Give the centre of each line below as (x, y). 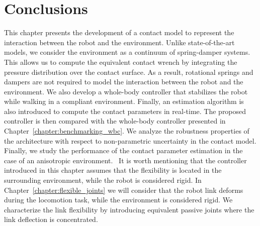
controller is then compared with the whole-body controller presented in (115, 121)
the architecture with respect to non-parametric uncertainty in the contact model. (130, 140)
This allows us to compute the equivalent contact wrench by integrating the (121, 62)
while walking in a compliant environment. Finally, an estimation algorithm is (124, 101)
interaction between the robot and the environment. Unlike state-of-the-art (119, 42)
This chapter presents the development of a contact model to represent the (119, 32)
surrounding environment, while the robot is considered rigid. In (103, 180)
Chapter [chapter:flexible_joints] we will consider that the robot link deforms (124, 190)
